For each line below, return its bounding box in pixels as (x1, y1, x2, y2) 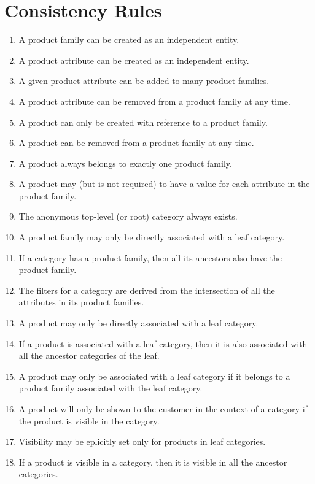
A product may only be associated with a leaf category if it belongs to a (18, 369, 290, 382)
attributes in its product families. (18, 296, 144, 309)
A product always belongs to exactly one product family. (18, 156, 232, 169)
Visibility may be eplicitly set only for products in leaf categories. (18, 435, 266, 448)
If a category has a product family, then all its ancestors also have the (18, 251, 282, 264)
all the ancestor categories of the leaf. (18, 349, 160, 362)
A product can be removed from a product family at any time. (18, 136, 254, 149)
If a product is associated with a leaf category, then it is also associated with (18, 337, 308, 350)
